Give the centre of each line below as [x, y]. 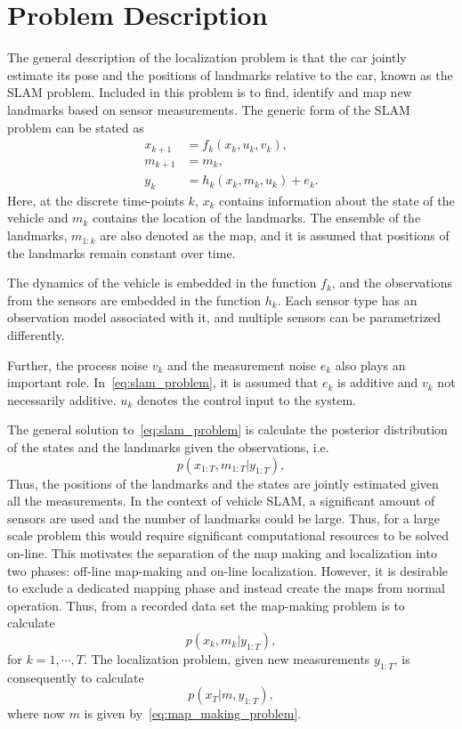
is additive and [378, 382]
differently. [36, 335]
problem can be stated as [76, 127]
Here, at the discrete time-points [96, 200]
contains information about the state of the [337, 200]
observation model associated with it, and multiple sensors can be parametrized [224, 317]
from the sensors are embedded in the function [134, 300]
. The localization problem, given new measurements [227, 658]
